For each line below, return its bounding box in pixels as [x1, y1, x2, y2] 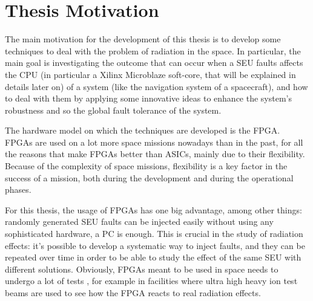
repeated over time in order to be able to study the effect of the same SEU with [5, 251, 301, 264]
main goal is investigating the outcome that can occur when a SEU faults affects [5, 56, 303, 69]
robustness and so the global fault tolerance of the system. [5, 103, 222, 116]
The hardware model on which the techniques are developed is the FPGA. [5, 124, 280, 137]
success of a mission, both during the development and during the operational [5, 171, 294, 184]
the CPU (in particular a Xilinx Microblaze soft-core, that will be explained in [5, 68, 296, 80]
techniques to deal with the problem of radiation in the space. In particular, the [5, 44, 301, 57]
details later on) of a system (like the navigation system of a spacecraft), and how [5, 80, 308, 92]
